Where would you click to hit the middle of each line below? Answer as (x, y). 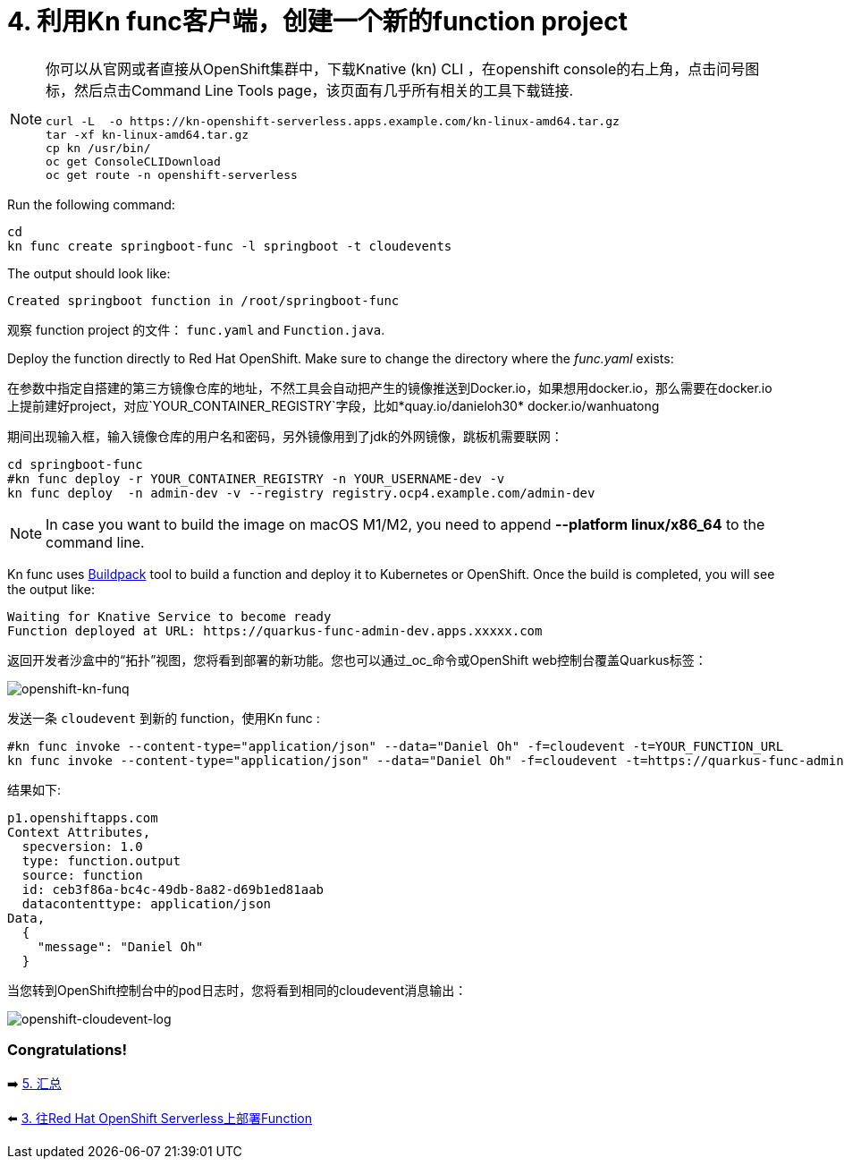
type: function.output (101, 860)
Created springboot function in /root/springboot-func (203, 300)
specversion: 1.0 (82, 846)
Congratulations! (68, 1050)
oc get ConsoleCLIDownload (133, 161)
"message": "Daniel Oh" (120, 946)
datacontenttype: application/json (147, 903)
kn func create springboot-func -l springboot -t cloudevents (230, 246)
